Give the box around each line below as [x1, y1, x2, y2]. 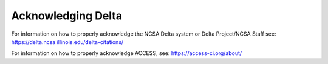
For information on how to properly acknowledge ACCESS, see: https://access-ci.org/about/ [11, 50, 242, 57]
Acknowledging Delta [11, 9, 123, 22]
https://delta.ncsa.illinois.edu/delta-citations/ [11, 38, 124, 45]
